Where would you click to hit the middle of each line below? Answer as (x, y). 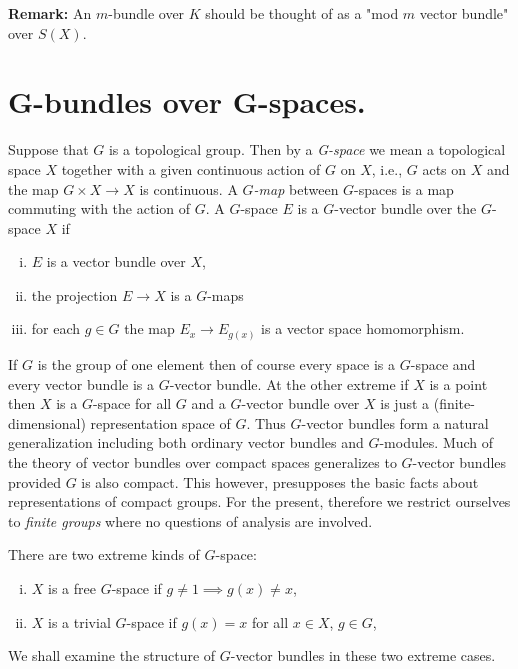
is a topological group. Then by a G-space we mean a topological (307, 149)
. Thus (266, 422)
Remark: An (50, 13)
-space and (443, 363)
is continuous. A (188, 188)
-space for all (132, 403)
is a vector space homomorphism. (363, 328)
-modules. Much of (436, 442)
